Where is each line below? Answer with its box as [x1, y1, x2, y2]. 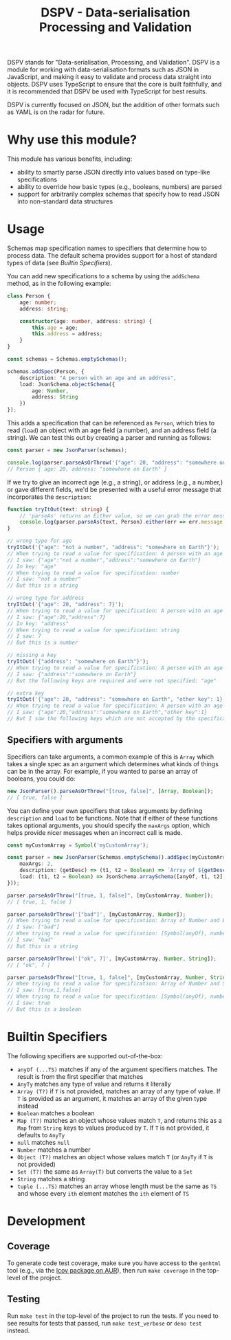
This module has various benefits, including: [7, 155, 133, 163]
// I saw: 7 [7, 633, 41, 640]
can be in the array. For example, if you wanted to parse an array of [7, 767, 198, 775]
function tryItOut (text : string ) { [7, 506, 109, 513]
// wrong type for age [7, 537, 72, 544]
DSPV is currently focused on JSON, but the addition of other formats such [7, 101, 220, 109]
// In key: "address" [7, 620, 69, 627]
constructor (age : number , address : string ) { [19, 317, 153, 324]
